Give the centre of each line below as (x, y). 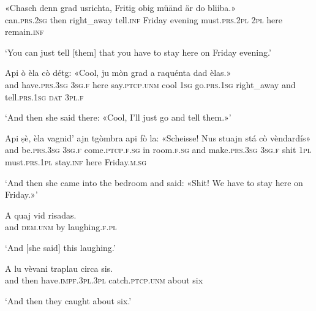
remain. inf (24, 32)
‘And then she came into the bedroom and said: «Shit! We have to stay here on (154, 182)
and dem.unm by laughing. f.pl (61, 227)
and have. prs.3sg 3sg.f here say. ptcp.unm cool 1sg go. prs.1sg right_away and (150, 84)
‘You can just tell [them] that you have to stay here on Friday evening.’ (138, 52)
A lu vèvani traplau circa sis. (59, 268)
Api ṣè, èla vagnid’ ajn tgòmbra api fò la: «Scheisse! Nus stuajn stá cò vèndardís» (158, 137)
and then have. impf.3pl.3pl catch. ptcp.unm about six (104, 280)
